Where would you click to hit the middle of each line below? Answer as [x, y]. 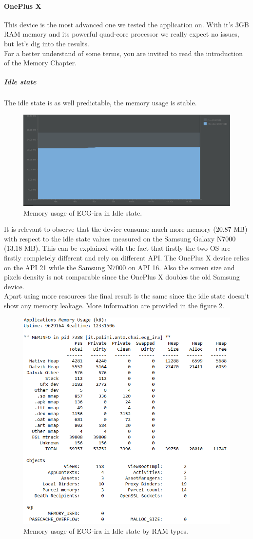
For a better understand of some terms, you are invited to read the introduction [123, 53]
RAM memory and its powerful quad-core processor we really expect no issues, [122, 34]
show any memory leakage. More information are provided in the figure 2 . [114, 306]
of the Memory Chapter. [40, 63]
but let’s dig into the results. [47, 43]
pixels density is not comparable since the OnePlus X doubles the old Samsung [122, 277]
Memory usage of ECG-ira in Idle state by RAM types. [106, 530]
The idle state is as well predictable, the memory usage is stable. [100, 103]
